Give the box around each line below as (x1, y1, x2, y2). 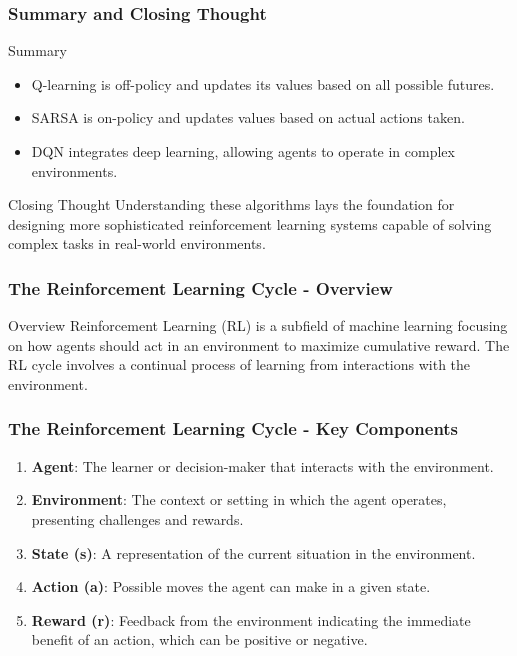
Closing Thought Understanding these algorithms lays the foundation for (8, 194, 455, 215)
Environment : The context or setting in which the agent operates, (31, 489, 447, 510)
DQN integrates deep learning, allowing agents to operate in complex (31, 141, 455, 161)
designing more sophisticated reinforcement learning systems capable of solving (8, 213, 492, 234)
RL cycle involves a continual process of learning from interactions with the (8, 354, 471, 375)
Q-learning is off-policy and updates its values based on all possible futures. (31, 73, 495, 94)
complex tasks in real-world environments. (8, 233, 266, 254)
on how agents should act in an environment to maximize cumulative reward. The (8, 334, 510, 355)
